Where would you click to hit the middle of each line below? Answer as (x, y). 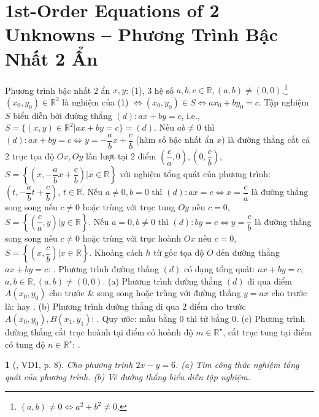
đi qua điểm (270, 281)
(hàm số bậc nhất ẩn (175, 140)
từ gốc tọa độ (179, 252)
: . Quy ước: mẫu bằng (134, 318)
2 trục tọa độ (30, 156)
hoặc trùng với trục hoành (132, 238)
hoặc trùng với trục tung (129, 207)
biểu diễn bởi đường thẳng (63, 115)
